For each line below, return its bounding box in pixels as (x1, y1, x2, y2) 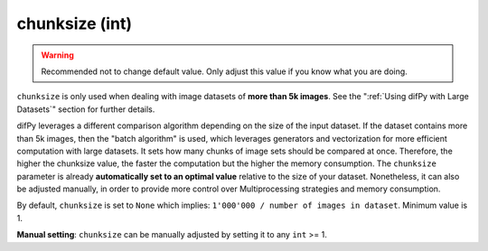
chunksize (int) (16, 14, 133, 33)
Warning (41, 50, 74, 60)
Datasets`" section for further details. (16, 104, 155, 115)
